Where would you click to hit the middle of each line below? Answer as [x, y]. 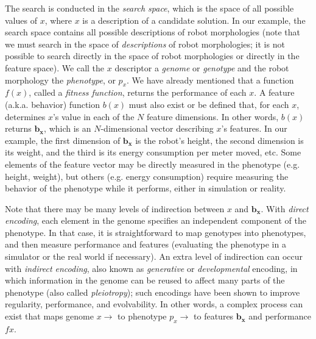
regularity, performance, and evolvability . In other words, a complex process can [154, 304]
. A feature [274, 92]
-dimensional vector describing [157, 128]
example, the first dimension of [63, 140]
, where [58, 20]
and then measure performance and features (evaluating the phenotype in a [146, 244]
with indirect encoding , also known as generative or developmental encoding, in [151, 268]
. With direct [285, 208]
